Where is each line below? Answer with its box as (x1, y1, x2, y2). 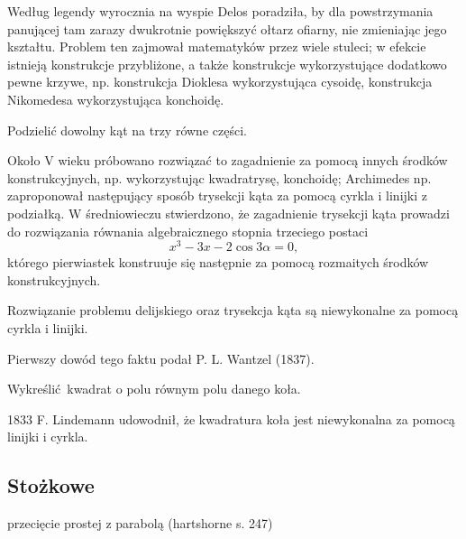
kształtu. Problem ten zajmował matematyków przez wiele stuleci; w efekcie (7, 37, 426, 56)
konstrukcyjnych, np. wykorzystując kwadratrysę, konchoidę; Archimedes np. (7, 168, 432, 187)
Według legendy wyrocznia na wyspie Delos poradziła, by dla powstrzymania (7, 2, 434, 20)
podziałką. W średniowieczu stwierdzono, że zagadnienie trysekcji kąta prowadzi (7, 203, 450, 222)
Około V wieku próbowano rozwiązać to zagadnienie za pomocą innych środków (7, 151, 448, 170)
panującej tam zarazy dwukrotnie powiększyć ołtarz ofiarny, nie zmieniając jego (7, 19, 447, 38)
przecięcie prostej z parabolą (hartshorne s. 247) (7, 514, 273, 533)
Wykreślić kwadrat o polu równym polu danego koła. (7, 379, 301, 398)
